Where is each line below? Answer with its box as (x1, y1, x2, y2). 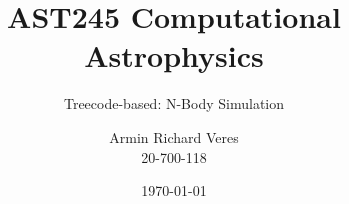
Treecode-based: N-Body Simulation (63, 93, 285, 114)
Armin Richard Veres (109, 126, 239, 147)
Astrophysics (84, 35, 264, 76)
